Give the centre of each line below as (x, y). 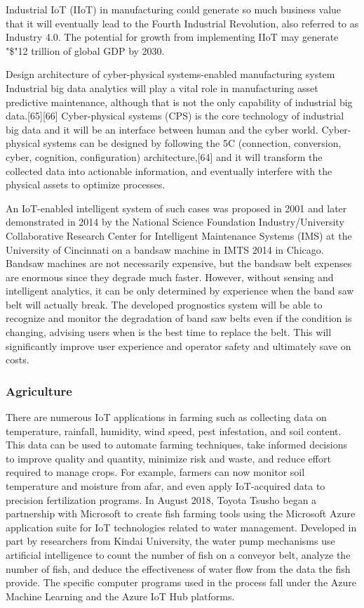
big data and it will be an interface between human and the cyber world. (162, 129)
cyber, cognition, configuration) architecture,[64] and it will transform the (164, 156)
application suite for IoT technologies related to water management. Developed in (181, 527)
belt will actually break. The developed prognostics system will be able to (164, 304)
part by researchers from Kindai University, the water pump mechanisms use (170, 541)
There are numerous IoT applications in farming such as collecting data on (166, 417)
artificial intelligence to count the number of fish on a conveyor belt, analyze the (178, 555)
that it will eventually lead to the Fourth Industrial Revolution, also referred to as (182, 23)
